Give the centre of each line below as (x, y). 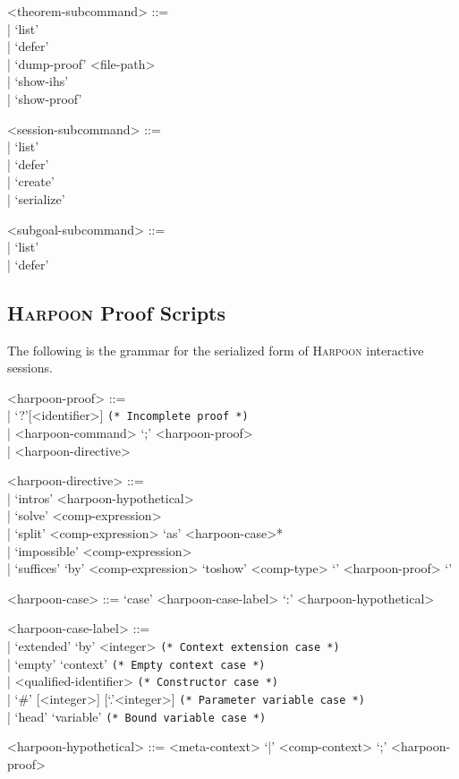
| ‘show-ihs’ (38, 81)
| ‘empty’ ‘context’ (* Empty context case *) (136, 663)
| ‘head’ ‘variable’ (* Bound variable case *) (137, 716)
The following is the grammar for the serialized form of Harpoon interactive (216, 350)
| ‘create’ (31, 181)
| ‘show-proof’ (45, 98)
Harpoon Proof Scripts (116, 312)
